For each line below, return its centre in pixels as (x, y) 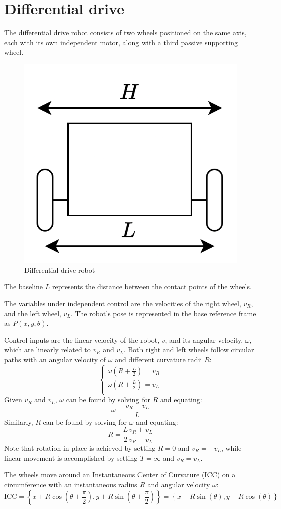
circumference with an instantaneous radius (71, 484)
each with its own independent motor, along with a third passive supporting (121, 42)
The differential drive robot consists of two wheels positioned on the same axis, (125, 32)
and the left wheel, (33, 313)
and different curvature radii (159, 359)
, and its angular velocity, (204, 339)
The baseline (24, 286)
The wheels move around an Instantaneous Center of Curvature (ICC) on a (120, 475)
